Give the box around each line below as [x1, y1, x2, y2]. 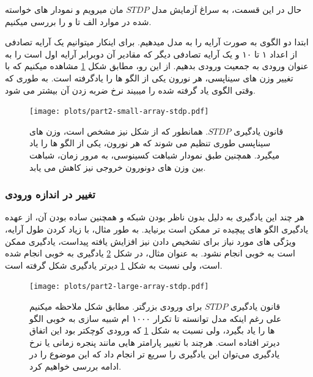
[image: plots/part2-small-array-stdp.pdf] [29, 107, 209, 116]
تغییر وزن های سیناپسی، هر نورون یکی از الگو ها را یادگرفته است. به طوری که [5, 71, 293, 84]
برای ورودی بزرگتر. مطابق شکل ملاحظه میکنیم [29, 300, 202, 313]
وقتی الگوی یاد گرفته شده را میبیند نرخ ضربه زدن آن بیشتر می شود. [5, 83, 256, 96]
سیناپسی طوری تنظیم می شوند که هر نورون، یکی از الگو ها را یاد [29, 136, 271, 149]
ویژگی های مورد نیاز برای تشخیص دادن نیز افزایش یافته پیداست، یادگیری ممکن [5, 234, 296, 247]
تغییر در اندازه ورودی [5, 187, 95, 202]
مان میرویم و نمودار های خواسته [5, 3, 123, 15]
